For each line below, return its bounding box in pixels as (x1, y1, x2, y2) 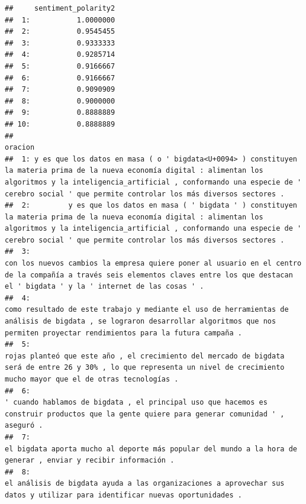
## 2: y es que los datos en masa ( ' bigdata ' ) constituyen (5, 201, 297, 210)
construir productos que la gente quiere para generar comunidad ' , (5, 409, 285, 418)
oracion (5, 143, 35, 152)
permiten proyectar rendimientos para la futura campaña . (5, 328, 242, 337)
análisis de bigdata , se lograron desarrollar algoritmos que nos (5, 317, 276, 326)
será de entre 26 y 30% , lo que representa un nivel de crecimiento (5, 363, 285, 372)
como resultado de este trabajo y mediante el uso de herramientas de (5, 305, 289, 314)
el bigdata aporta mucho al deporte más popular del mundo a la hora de (5, 444, 297, 453)
